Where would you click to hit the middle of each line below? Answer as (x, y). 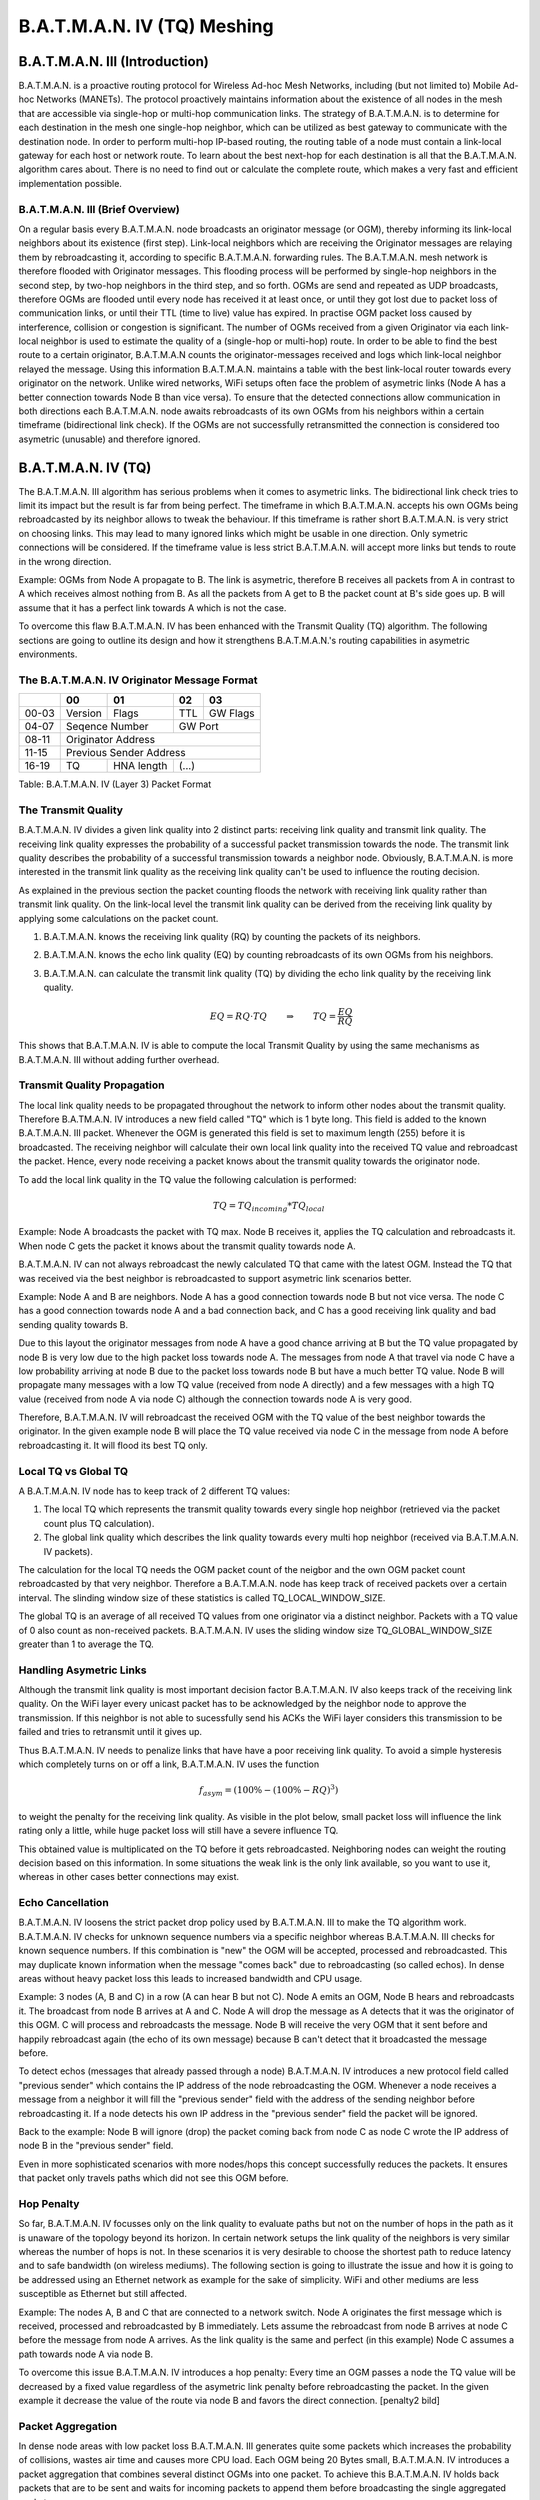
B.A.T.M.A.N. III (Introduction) (113, 61)
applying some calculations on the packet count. (118, 918)
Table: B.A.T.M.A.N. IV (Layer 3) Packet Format (115, 784)
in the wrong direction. (65, 561)
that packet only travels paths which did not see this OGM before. (153, 2178)
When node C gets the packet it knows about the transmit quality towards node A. (187, 1246)
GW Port (198, 727)
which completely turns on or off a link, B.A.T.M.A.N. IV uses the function (169, 1764)
